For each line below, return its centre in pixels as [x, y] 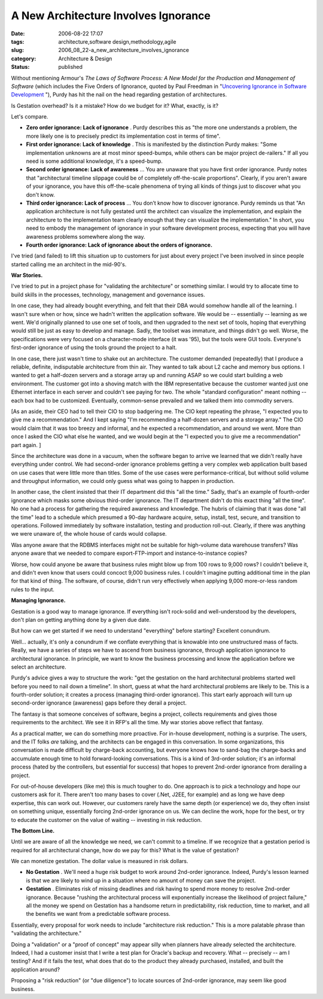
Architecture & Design [85, 58]
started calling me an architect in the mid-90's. [69, 264]
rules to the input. [33, 589]
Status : [20, 67]
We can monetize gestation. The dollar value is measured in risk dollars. [100, 861]
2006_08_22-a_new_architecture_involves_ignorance [124, 50]
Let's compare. [30, 117]
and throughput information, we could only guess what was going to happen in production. [123, 481]
